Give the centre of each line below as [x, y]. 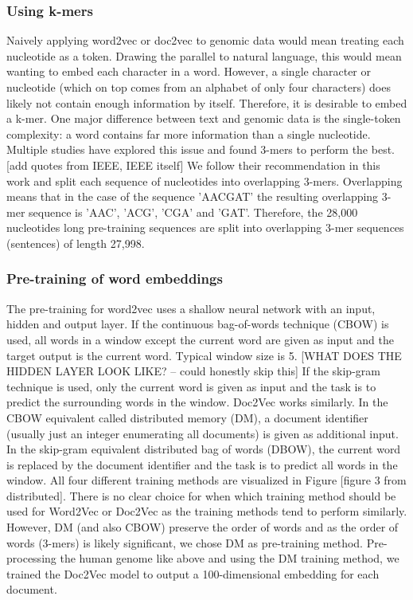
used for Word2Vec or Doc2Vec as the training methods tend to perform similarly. [207, 511]
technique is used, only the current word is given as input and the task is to [191, 386]
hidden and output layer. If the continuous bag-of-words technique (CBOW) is [198, 324]
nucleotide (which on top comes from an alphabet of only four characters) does [199, 87]
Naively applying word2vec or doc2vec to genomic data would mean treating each [205, 40]
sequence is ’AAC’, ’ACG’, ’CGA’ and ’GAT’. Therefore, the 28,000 [193, 212]
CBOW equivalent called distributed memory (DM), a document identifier [187, 417]
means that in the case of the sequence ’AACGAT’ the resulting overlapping [193, 196]
